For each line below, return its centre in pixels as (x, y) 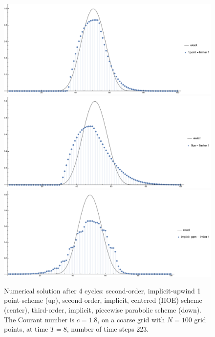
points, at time (26, 329)
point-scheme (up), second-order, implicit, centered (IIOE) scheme (103, 300)
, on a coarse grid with (131, 319)
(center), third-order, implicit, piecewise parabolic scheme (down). (103, 310)
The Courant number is (39, 319)
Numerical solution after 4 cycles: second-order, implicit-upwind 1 (102, 290)
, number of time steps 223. (108, 329)
